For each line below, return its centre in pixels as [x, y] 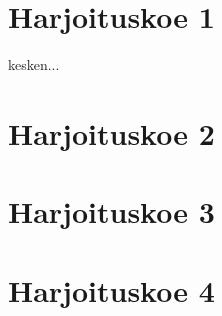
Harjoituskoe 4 [111, 289]
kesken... [34, 64]
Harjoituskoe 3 [111, 211]
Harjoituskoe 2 [111, 132]
